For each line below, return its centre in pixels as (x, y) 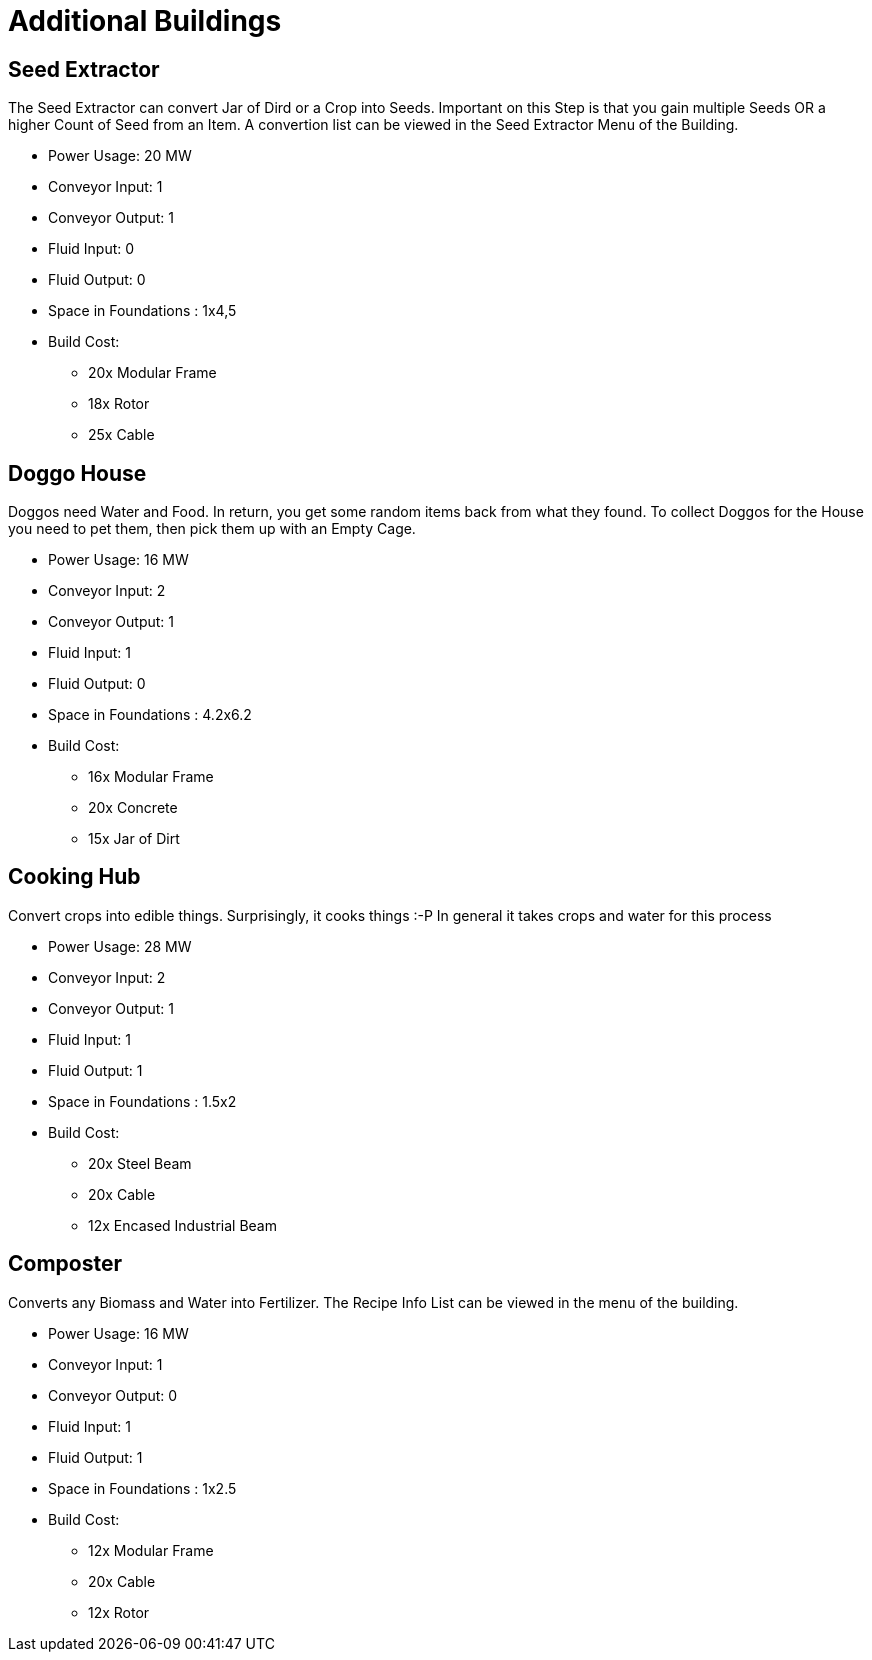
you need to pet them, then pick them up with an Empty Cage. (212, 529)
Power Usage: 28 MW (120, 946)
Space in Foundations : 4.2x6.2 (150, 715)
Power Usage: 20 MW (120, 156)
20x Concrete (133, 808)
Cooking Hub (74, 877)
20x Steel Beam (140, 1163)
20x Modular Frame (152, 373)
